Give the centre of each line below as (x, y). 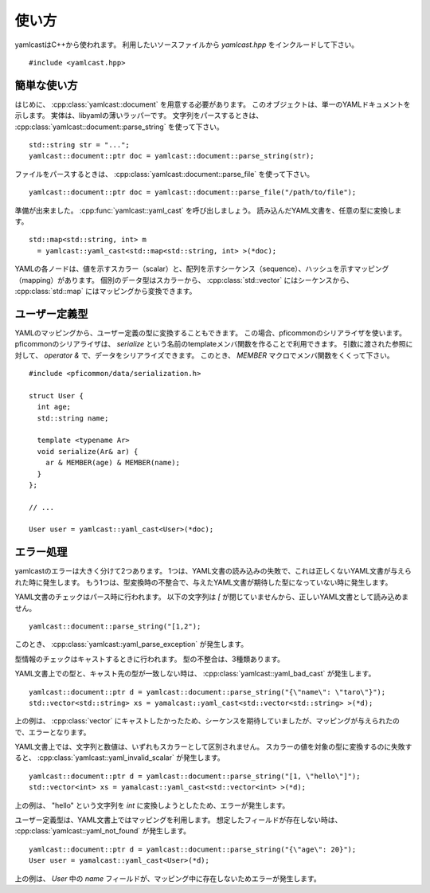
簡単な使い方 (46, 85)
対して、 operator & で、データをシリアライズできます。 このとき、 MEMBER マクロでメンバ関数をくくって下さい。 (204, 355)
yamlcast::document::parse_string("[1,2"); (115, 626)
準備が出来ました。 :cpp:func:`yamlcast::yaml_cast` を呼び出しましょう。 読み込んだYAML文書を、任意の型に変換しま (208, 210)
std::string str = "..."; (80, 145)
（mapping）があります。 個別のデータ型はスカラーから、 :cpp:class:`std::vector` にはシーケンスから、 (184, 280)
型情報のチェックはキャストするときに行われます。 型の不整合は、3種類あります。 (150, 659)
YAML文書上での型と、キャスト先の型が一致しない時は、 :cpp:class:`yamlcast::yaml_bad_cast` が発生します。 (195, 674)
